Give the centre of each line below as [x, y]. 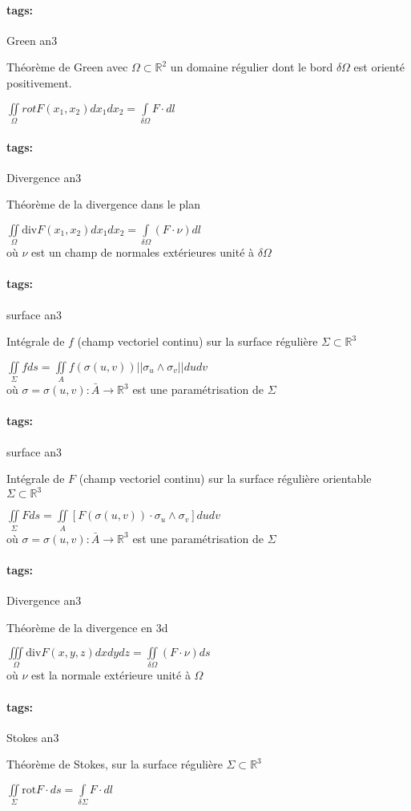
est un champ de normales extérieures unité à [143, 252]
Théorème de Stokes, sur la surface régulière [115, 764]
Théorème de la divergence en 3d [87, 627]
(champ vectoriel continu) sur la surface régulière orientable [225, 478]
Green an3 [32, 40]
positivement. [39, 82]
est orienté [379, 67]
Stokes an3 [33, 737]
